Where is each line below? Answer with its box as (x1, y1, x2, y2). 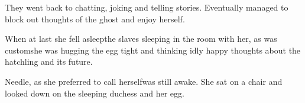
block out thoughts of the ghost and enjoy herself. (5, 12, 185, 25)
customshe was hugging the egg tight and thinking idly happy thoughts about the (5, 44, 301, 56)
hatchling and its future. (5, 55, 93, 68)
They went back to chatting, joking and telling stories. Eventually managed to (5, 1, 288, 13)
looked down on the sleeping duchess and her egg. (5, 87, 184, 99)
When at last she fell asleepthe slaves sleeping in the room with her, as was (5, 32, 277, 45)
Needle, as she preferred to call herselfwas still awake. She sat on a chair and (5, 75, 283, 87)
